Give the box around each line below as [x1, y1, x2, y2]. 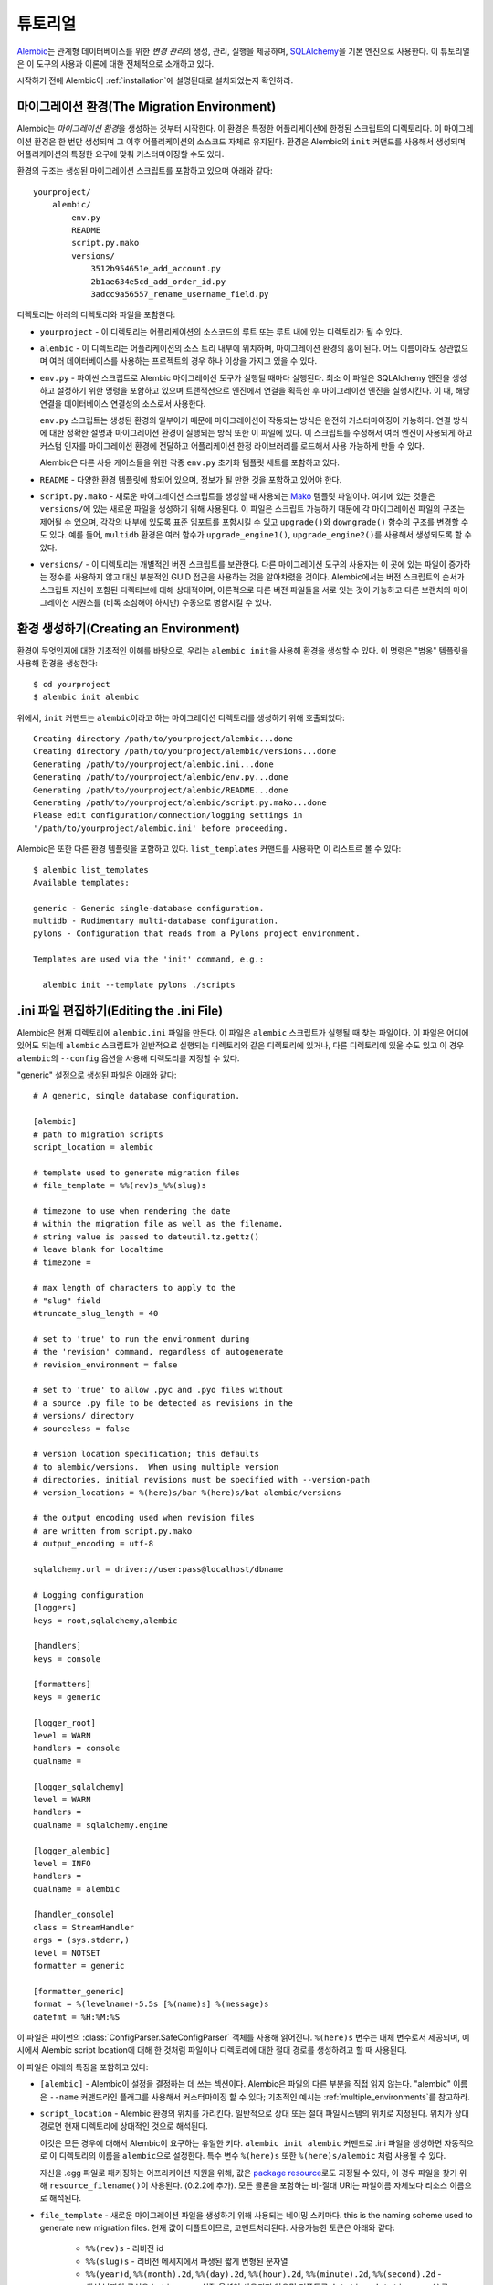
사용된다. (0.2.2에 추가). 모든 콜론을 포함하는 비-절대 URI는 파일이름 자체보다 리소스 [150, 2180, 447, 2191]
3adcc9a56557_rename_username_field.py [90, 289, 269, 299]
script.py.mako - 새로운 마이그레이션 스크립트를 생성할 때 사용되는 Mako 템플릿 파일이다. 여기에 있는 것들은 [39, 491, 435, 502]
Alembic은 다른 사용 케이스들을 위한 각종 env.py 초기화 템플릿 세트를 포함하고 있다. [39, 457, 340, 468]
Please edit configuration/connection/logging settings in [33, 810, 303, 821]
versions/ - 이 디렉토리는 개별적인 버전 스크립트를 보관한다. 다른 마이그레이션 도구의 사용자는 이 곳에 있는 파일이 [39, 558, 447, 569]
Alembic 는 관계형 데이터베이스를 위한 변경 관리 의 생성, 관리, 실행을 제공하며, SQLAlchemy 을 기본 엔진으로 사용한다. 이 [16, 46, 438, 57]
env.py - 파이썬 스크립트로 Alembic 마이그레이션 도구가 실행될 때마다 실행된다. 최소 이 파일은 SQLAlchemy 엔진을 [39, 372, 451, 383]
